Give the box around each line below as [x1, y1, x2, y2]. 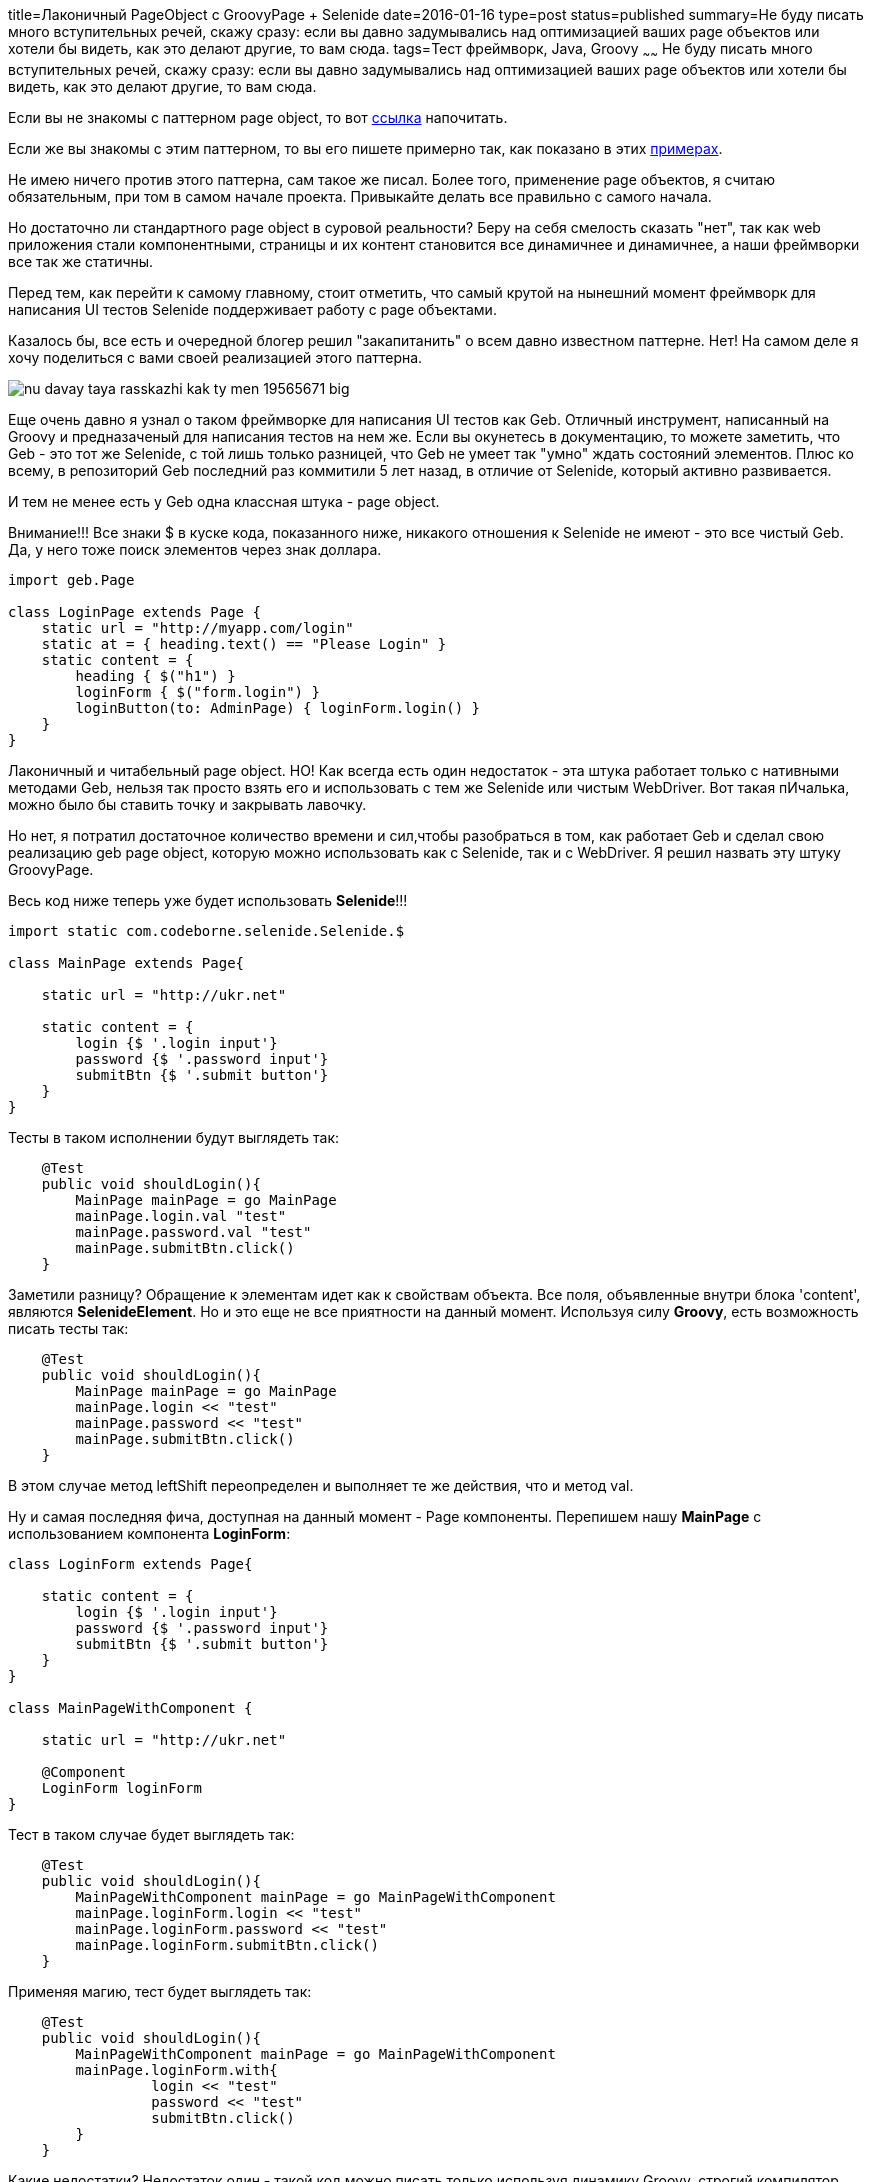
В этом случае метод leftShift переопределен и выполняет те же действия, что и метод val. [8, 1476, 634, 1494]
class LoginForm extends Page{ [8, 1555, 253, 1572]
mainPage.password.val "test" [75, 1223, 312, 1240]
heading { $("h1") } [75, 667, 236, 684]
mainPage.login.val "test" [75, 1207, 287, 1224]
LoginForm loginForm [41, 1779, 202, 1796]
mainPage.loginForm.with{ [75, 2061, 278, 2078]
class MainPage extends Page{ [8, 954, 245, 971]
